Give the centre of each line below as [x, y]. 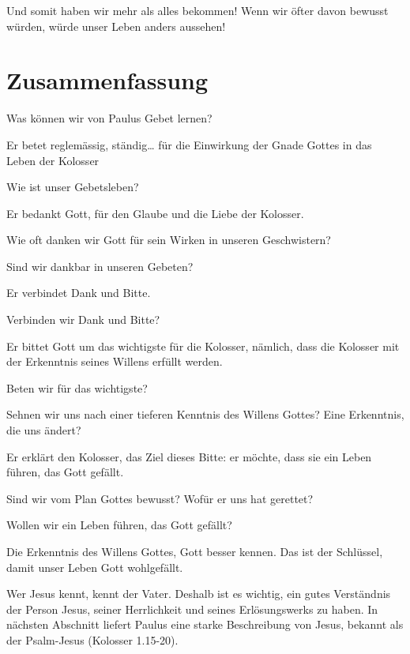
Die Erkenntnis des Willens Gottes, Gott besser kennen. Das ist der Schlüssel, [195, 551]
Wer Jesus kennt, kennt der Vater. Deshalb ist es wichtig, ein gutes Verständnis [199, 594]
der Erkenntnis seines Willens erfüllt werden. [115, 361]
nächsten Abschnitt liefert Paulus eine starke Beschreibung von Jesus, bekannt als [205, 624]
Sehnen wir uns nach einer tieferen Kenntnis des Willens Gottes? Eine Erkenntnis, [205, 414]
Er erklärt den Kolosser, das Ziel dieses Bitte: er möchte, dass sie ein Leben [189, 456]
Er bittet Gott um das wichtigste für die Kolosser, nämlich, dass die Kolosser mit [203, 346]
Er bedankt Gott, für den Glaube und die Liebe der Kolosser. [155, 213]
